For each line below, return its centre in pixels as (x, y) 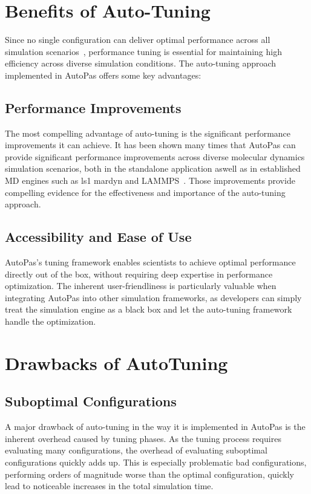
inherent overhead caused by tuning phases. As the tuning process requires (143, 438)
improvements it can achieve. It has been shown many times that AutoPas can (150, 145)
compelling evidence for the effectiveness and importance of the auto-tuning (145, 192)
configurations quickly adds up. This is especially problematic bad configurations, (156, 462)
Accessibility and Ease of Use (98, 237)
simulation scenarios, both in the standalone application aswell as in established (153, 168)
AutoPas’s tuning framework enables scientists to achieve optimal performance (150, 262)
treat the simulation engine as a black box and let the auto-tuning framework (149, 309)
